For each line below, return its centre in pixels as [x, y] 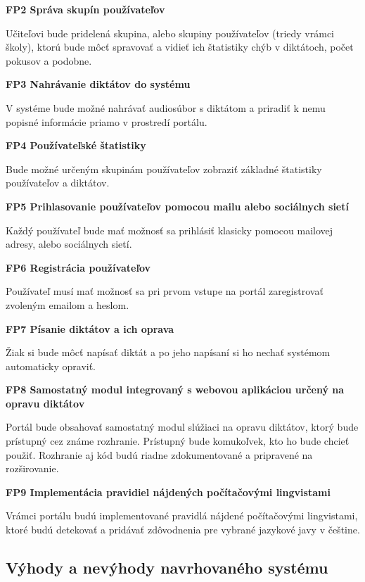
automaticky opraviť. [51, 366]
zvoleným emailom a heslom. [68, 304]
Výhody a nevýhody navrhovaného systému [167, 568]
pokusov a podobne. [49, 60]
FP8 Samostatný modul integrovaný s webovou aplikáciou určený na [175, 390]
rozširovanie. [32, 468]
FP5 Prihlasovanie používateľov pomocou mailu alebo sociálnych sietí [177, 206]
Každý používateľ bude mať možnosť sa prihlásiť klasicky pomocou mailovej [169, 230]
